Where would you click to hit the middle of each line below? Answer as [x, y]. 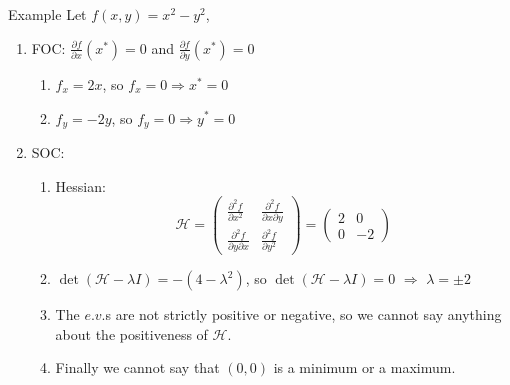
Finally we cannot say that [137, 367]
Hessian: [80, 185]
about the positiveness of [131, 333]
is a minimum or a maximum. [364, 367]
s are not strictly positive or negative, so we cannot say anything [303, 314]
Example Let [47, 14]
